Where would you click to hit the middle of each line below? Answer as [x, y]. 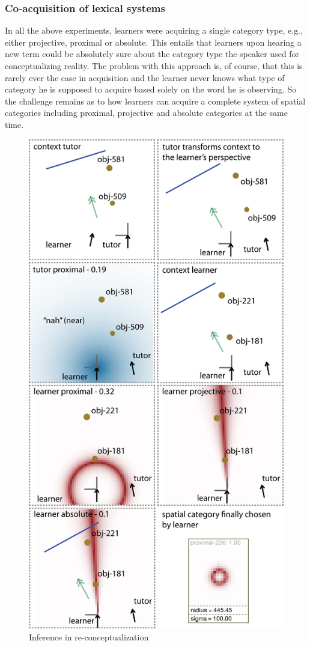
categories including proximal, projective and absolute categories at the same [147, 113]
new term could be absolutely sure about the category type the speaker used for [152, 54]
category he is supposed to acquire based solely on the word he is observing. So [151, 89]
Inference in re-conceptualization [89, 636]
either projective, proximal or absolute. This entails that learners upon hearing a [153, 42]
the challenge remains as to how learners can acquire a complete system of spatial [155, 101]
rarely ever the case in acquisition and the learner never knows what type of [145, 77]
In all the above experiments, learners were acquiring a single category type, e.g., [154, 30]
